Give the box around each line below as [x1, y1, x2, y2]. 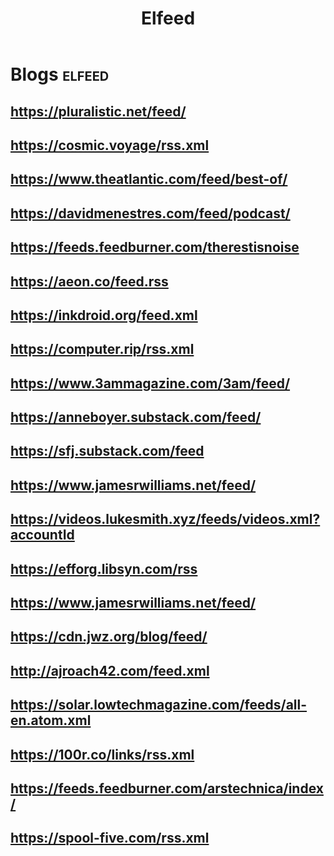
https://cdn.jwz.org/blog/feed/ [10, 628, 208, 646]
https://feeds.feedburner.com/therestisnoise [10, 239, 300, 256]
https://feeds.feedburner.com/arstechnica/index [10, 780, 324, 797]
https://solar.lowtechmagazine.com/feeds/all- [10, 697, 308, 714]
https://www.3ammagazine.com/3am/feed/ [10, 375, 291, 392]
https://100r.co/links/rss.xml [10, 746, 195, 763]
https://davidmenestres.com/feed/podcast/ [10, 205, 291, 222]
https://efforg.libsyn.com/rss [10, 560, 198, 577]
